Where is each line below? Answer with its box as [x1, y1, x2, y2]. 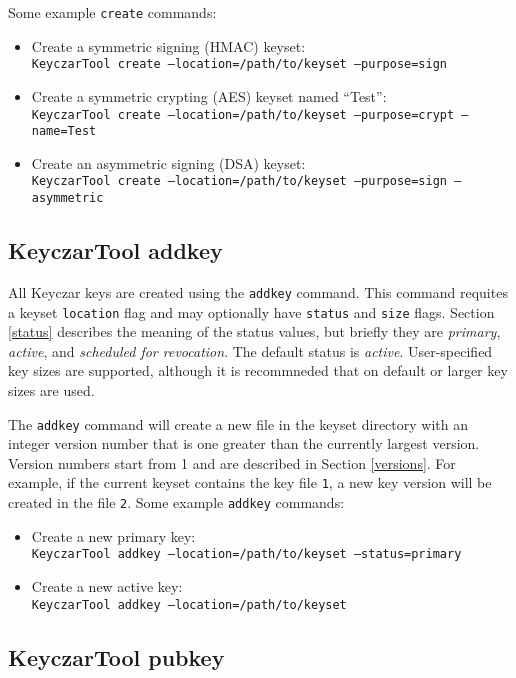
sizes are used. [8, 380, 95, 401]
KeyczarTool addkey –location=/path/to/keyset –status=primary [31, 547, 462, 562]
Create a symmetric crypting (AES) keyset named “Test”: [31, 85, 387, 106]
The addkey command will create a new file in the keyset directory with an [8, 413, 468, 434]
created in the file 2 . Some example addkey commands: [8, 492, 345, 513]
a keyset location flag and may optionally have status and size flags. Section [8, 301, 495, 322]
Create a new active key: [31, 576, 183, 597]
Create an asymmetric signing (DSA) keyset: [31, 152, 306, 173]
